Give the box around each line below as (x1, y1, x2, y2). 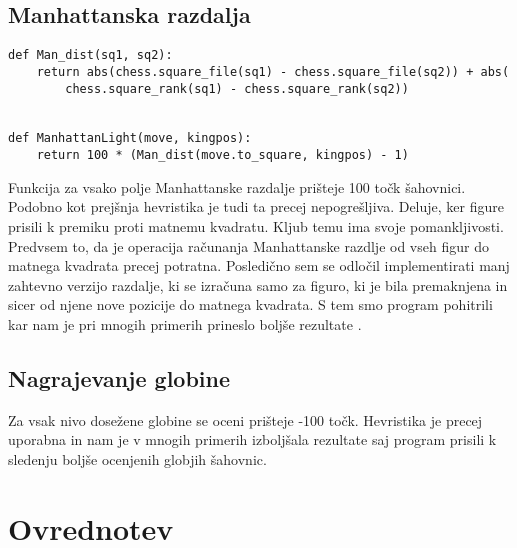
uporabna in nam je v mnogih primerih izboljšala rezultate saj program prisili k (8, 429, 497, 450)
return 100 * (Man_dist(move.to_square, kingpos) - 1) (36, 148, 409, 163)
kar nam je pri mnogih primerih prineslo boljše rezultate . (8, 313, 362, 334)
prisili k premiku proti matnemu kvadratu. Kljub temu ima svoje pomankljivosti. (8, 215, 504, 236)
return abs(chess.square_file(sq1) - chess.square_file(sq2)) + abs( (36, 64, 510, 79)
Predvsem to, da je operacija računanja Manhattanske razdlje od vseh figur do (8, 235, 489, 256)
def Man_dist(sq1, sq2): (8, 48, 173, 63)
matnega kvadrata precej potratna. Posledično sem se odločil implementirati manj (8, 255, 510, 276)
